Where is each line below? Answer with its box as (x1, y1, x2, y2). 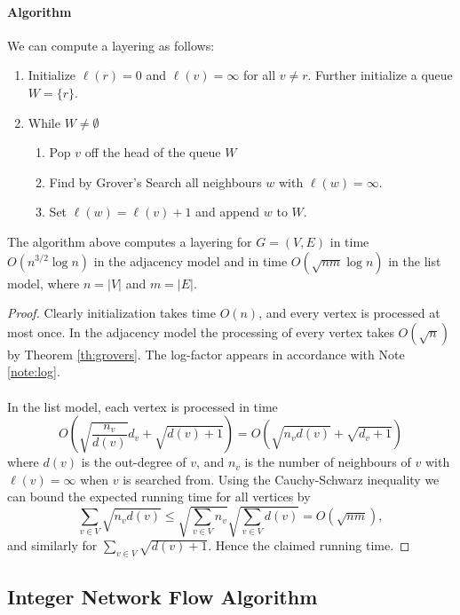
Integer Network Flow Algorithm (7, 582, 318, 610)
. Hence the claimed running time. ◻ (208, 536, 410, 555)
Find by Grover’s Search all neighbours (49, 172, 262, 191)
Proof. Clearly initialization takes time (7, 304, 216, 322)
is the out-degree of (81, 453, 186, 471)
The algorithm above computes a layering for (7, 232, 252, 250)
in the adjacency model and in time (93, 251, 288, 270)
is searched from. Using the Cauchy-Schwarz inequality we (123, 469, 440, 488)
